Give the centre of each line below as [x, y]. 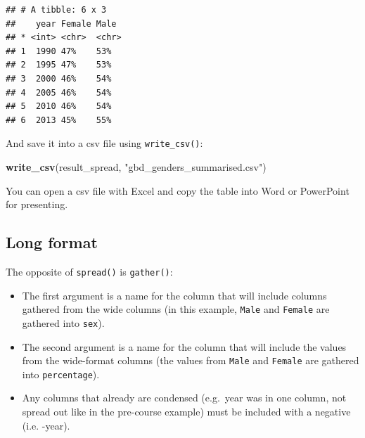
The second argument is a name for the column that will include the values [184, 346]
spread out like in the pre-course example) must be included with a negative [186, 412]
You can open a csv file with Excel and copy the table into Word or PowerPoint [178, 190]
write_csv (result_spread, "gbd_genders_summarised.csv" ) [136, 167]
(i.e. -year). [46, 425]
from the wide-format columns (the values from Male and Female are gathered [191, 360]
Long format [52, 242]
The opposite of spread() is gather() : [89, 271]
